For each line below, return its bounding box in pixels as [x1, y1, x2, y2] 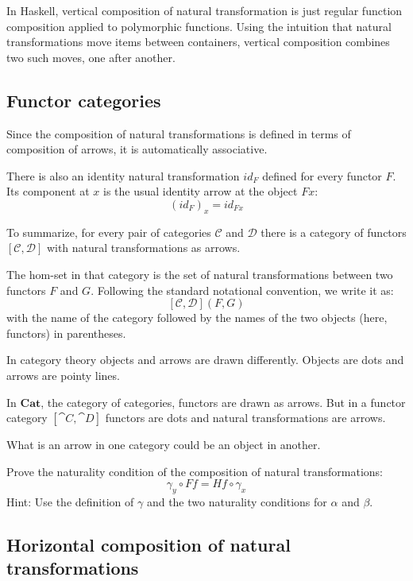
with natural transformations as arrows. [46, 239, 241, 256]
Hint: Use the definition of [6, 494, 134, 510]
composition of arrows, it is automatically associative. [6, 141, 268, 157]
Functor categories [6, 87, 161, 112]
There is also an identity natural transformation [6, 167, 240, 184]
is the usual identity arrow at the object [103, 183, 298, 199]
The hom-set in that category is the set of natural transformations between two [6, 265, 393, 282]
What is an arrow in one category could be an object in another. [6, 436, 321, 453]
